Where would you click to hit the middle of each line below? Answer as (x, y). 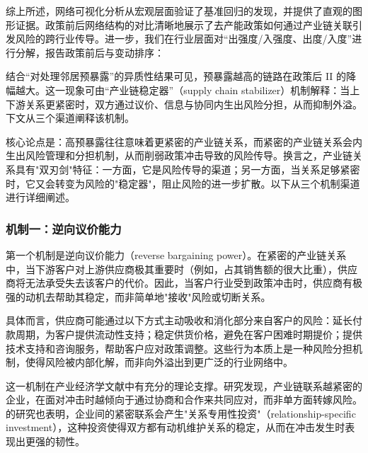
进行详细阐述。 (40, 197)
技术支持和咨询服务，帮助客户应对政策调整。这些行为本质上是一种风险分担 (179, 348)
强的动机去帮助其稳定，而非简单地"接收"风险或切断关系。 (138, 296)
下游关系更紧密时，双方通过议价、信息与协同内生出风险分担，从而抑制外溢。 (184, 104)
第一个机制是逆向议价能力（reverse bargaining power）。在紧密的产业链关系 (176, 254)
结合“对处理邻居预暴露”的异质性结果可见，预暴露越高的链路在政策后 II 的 (176, 76)
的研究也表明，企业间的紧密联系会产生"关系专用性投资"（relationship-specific (181, 413)
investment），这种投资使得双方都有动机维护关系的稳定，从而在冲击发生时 (176, 427)
